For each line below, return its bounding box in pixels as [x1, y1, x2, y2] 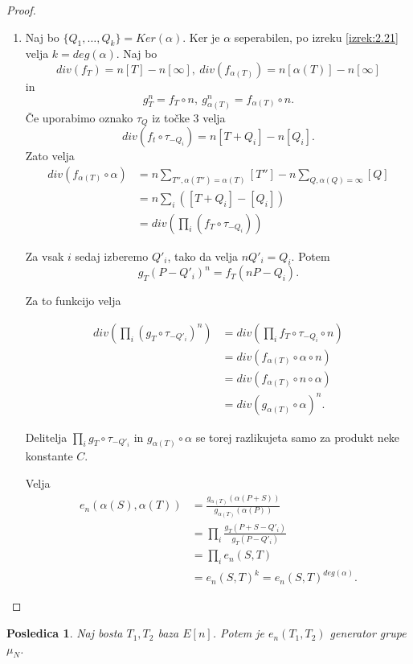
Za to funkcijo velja [25, 292, 121, 309]
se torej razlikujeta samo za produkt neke [195, 428, 400, 445]
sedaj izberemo [75, 247, 149, 264]
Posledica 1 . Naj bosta [6, 625, 123, 641]
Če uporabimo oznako [25, 109, 133, 126]
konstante [25, 447, 73, 464]
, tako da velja [167, 247, 238, 264]
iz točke [152, 109, 190, 126]
